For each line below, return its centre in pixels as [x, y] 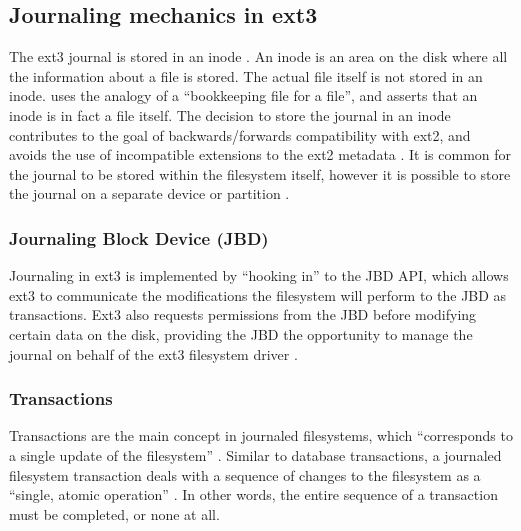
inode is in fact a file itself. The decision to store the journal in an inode [230, 114]
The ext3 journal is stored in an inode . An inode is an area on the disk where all [258, 56]
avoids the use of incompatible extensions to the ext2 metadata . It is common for [260, 154]
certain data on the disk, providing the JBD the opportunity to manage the [241, 333]
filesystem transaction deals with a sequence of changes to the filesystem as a [245, 474]
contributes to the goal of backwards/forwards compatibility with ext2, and [240, 134]
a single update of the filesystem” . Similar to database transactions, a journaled [255, 454]
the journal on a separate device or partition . [149, 193]
